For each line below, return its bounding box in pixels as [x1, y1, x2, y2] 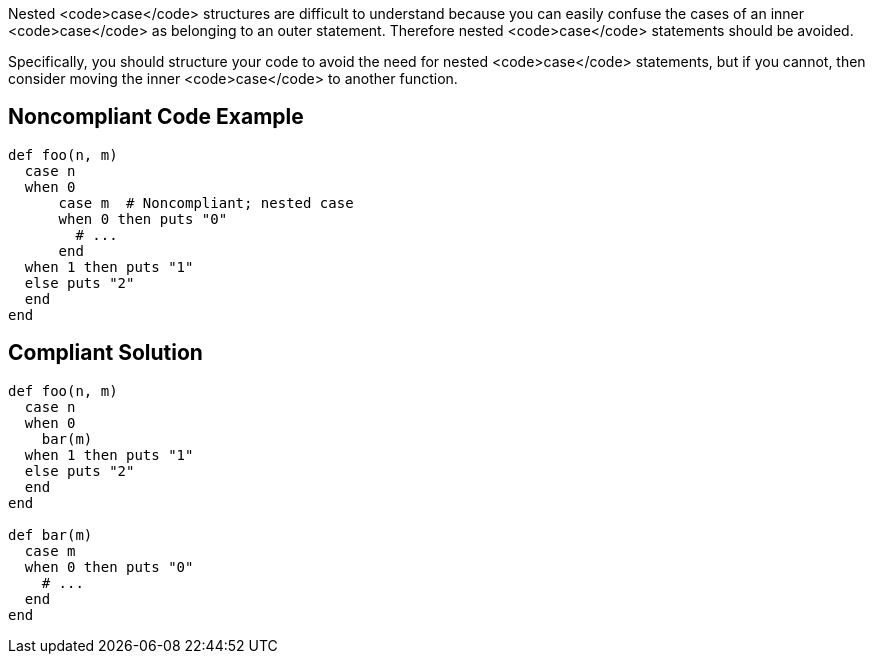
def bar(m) [8, 526, 93, 543]
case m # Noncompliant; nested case [58, 194, 354, 211]
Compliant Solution [8, 340, 203, 366]
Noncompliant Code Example [8, 104, 304, 130]
